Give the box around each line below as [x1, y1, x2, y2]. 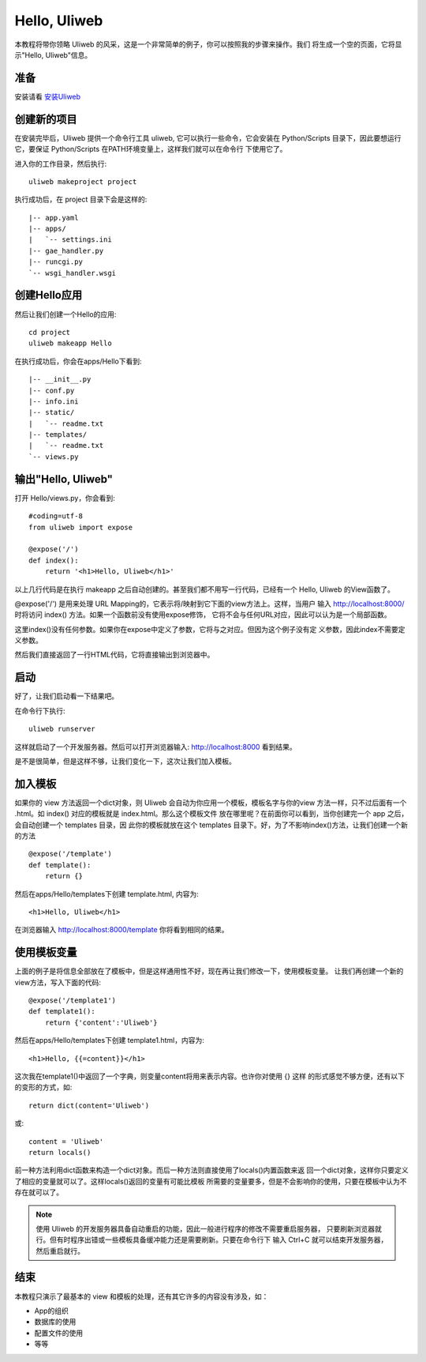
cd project [28, 328, 71, 337]
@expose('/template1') [28, 996, 117, 1005]
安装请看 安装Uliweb [14, 92, 81, 101]
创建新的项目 [14, 112, 77, 126]
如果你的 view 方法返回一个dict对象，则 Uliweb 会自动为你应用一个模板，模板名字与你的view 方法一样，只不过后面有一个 [14, 798, 407, 807]
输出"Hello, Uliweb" [14, 472, 114, 486]
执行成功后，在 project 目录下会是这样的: [14, 194, 148, 205]
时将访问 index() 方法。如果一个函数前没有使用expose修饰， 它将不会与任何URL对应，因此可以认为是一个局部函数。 [14, 610, 392, 619]
